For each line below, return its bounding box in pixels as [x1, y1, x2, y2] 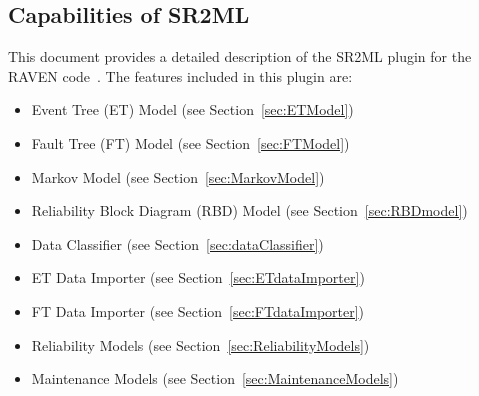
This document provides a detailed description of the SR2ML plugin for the [8, 46, 472, 67]
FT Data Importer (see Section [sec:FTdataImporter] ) [31, 300, 365, 321]
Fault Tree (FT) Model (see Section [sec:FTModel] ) [31, 132, 350, 153]
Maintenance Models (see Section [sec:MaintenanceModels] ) [31, 368, 399, 389]
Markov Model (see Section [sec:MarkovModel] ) [31, 166, 325, 187]
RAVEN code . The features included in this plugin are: [8, 65, 353, 86]
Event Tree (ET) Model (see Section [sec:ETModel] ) [31, 99, 354, 120]
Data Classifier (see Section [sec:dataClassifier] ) [31, 233, 324, 254]
